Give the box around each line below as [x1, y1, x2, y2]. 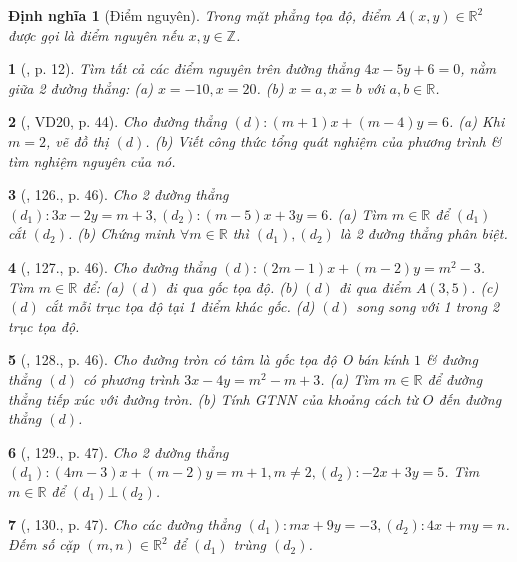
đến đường [438, 388, 502, 409]
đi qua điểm [338, 276, 411, 297]
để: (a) [82, 276, 124, 297]
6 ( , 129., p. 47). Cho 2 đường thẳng [8, 441, 229, 462]
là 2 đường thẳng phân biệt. [339, 223, 508, 244]
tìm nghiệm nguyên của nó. [8, 150, 176, 171]
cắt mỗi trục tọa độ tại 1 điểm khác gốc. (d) [44, 296, 315, 317]
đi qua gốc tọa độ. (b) [165, 276, 298, 297]
